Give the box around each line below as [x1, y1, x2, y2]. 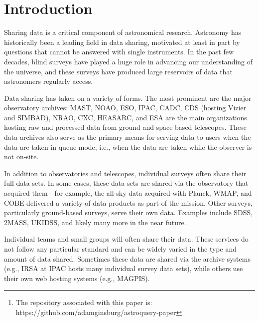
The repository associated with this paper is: [15, 297, 152, 308]
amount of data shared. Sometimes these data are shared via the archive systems [4, 253, 251, 264]
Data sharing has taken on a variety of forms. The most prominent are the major [4, 92, 252, 103]
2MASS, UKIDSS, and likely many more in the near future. [4, 217, 186, 227]
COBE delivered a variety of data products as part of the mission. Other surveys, [4, 197, 253, 208]
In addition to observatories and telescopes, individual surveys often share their [4, 168, 247, 178]
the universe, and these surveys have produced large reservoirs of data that [4, 66, 233, 76]
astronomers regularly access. [4, 76, 93, 86]
